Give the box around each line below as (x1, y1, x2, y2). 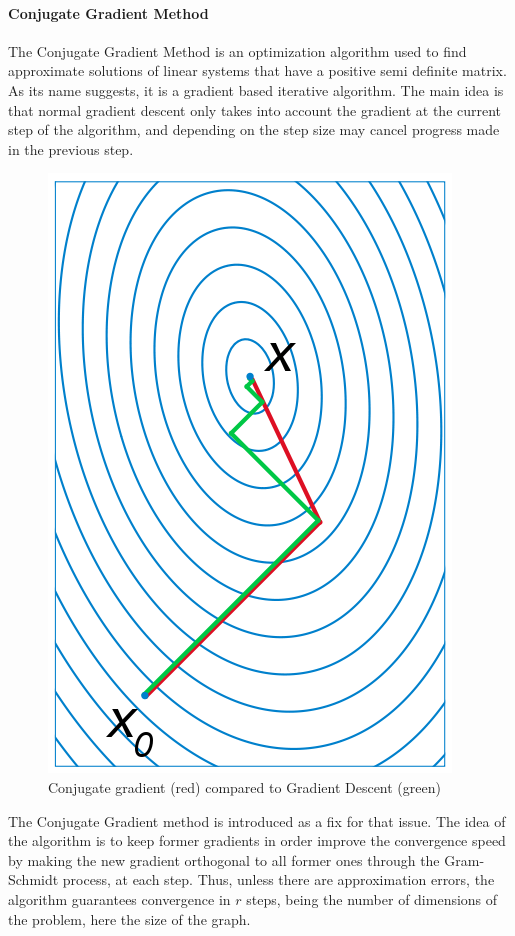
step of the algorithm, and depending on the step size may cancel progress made (8, 119, 500, 140)
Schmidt (8, 869, 59, 890)
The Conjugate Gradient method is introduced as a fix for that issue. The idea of (8, 810, 506, 831)
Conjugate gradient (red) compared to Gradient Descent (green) (48, 776, 441, 797)
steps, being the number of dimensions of (246, 888, 498, 909)
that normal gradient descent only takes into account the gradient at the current (8, 99, 502, 120)
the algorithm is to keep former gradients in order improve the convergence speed (8, 830, 506, 851)
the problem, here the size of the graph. (8, 908, 251, 929)
